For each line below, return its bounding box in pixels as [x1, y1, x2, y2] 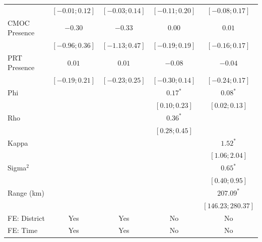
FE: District [8, 212, 45, 223]
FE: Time [8, 225, 38, 235]
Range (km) [8, 187, 44, 198]
